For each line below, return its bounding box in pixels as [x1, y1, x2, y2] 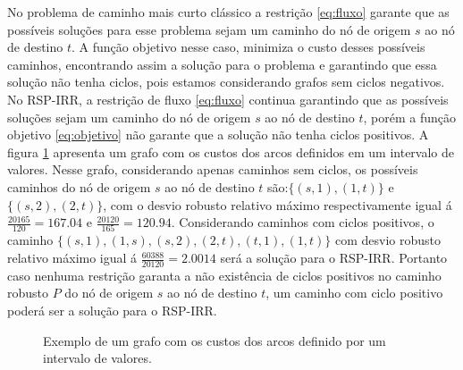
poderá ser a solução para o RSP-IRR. [7, 301, 217, 320]
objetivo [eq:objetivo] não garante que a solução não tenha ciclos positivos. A [7, 125, 429, 144]
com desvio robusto [334, 231, 441, 249]
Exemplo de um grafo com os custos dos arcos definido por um [43, 331, 386, 349]
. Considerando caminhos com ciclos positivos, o [171, 213, 434, 231]
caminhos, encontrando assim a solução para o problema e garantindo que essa [7, 55, 437, 73]
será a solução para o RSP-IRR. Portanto [220, 248, 448, 267]
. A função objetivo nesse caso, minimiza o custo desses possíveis [72, 38, 425, 56]
